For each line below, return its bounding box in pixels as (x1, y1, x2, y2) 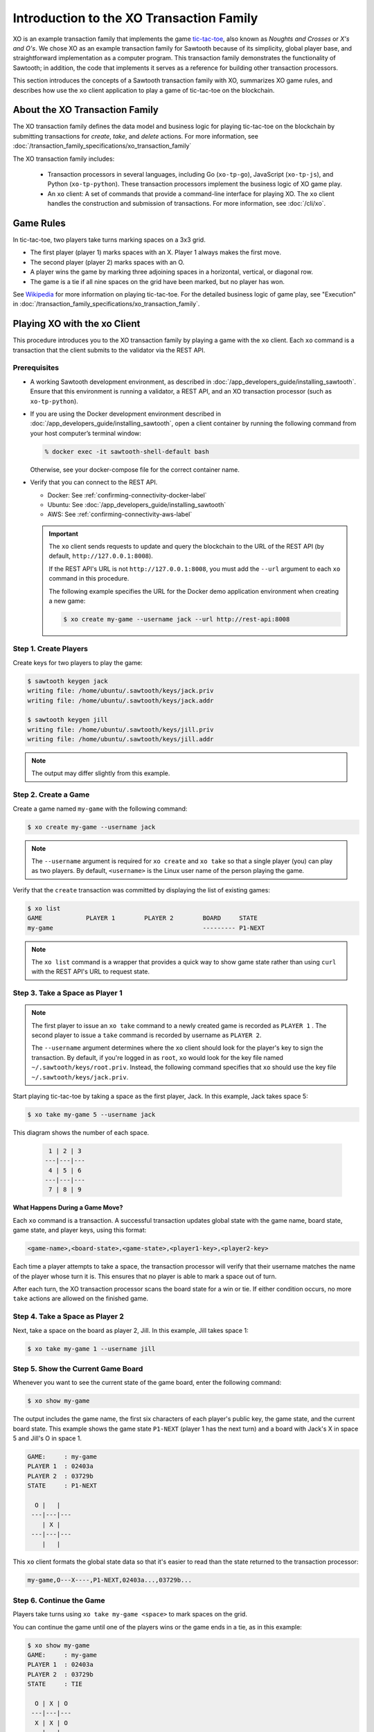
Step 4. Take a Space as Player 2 (12, 1311, 125, 1321)
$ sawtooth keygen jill (27, 716, 109, 724)
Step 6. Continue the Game (12, 1596, 105, 1605)
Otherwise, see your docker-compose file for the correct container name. (30, 465, 240, 474)
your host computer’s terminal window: (30, 429, 142, 437)
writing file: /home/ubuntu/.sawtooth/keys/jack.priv (27, 687, 214, 695)
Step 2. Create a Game (12, 790, 90, 799)
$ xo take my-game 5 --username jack (27, 1111, 156, 1118)
